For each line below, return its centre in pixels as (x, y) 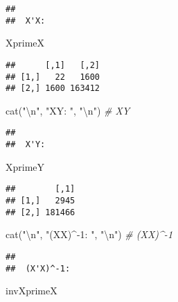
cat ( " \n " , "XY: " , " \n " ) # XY (68, 110)
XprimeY (25, 166)
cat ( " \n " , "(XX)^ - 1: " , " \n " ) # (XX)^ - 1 (89, 234)
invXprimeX (32, 291)
